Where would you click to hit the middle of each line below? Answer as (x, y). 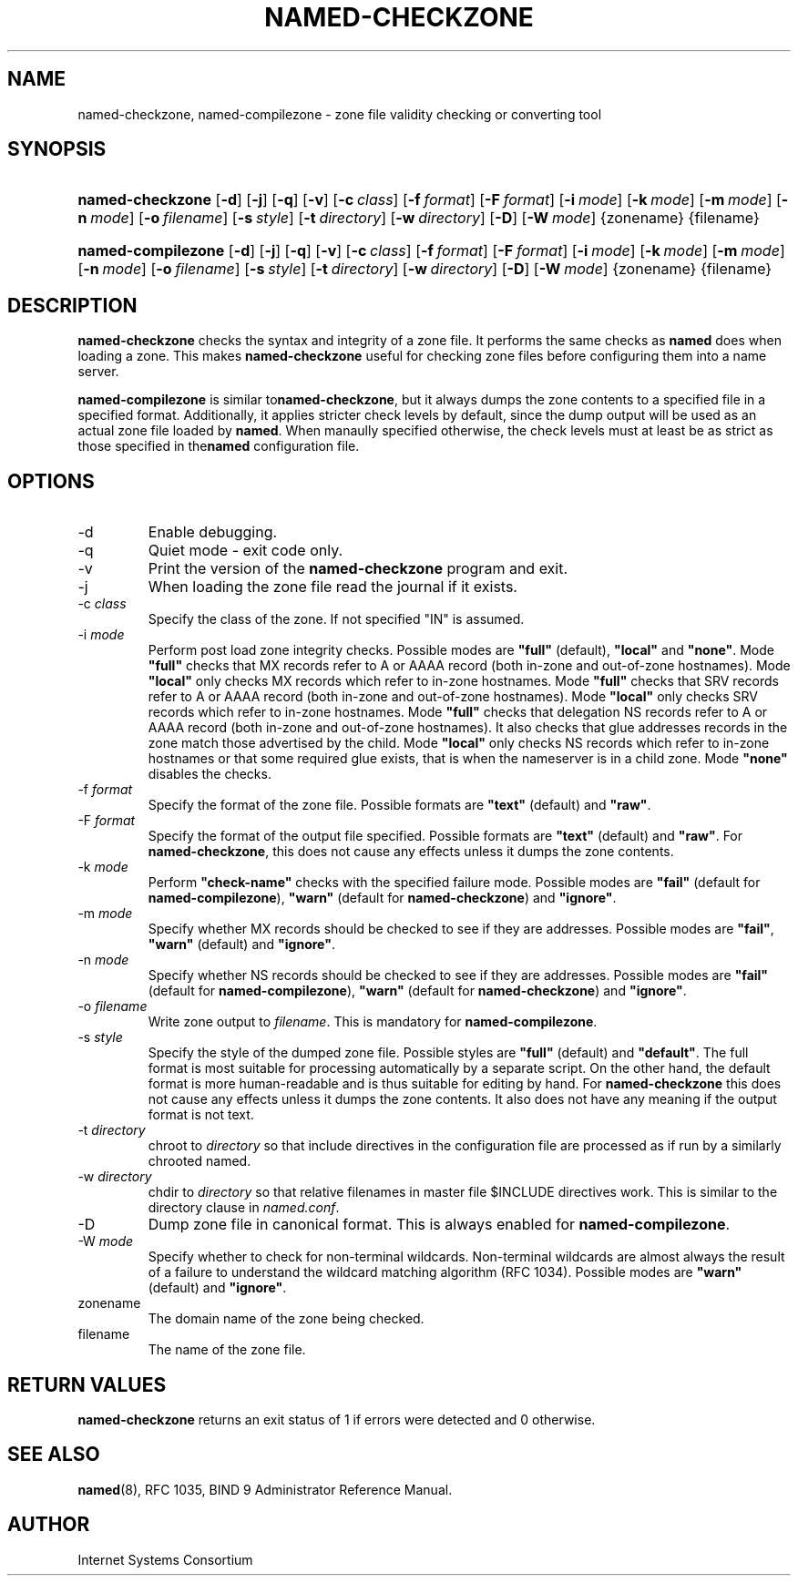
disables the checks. (210, 774)
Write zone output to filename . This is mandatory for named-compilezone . (373, 1022)
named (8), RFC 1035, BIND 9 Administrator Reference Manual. (265, 1489)
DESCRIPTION (72, 305)
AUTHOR (49, 1525)
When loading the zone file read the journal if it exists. (332, 587)
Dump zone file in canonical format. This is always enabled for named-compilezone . (439, 1225)
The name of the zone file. (227, 1350)
